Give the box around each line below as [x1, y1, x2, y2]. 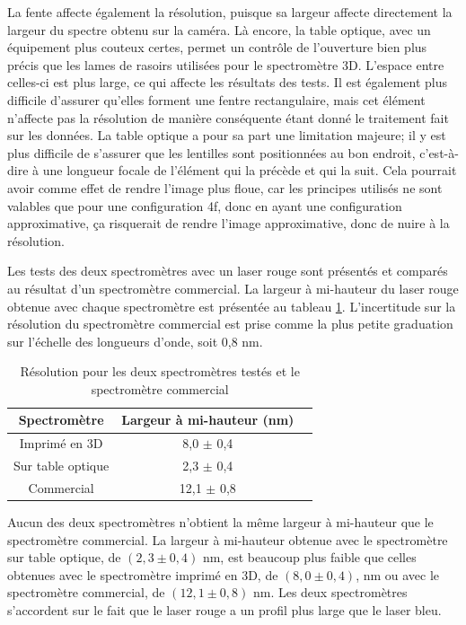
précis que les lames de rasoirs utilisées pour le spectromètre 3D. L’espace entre [7, 55, 444, 74]
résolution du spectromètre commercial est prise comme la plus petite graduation [7, 314, 453, 333]
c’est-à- [419, 143, 459, 162]
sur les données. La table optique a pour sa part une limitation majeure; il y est [7, 126, 446, 145]
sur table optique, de [7, 548, 121, 567]
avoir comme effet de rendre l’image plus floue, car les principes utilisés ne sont [7, 178, 443, 197]
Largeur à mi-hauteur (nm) [121, 410, 295, 429]
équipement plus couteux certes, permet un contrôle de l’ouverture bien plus [7, 38, 427, 57]
